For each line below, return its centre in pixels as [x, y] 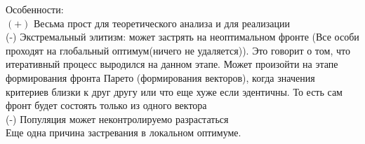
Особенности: [35, 9]
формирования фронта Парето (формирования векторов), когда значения [160, 77]
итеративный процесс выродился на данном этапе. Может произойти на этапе [172, 64]
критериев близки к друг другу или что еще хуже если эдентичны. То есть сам [174, 91]
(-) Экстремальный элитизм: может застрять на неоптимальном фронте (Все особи [182, 37]
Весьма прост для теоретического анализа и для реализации [162, 23]
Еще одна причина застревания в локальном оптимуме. [124, 132]
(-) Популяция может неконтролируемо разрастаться [117, 118]
